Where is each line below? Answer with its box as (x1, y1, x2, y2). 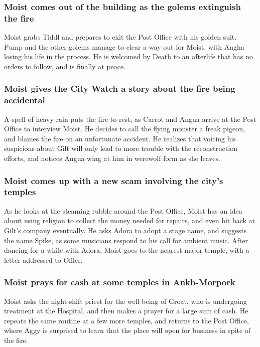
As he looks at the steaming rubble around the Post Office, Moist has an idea (4, 205, 242, 216)
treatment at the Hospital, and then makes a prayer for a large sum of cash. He (4, 305, 248, 316)
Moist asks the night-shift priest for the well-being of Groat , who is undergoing (4, 295, 247, 306)
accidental (4, 94, 45, 106)
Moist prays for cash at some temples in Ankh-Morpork (4, 276, 235, 288)
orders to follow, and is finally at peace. (4, 61, 126, 71)
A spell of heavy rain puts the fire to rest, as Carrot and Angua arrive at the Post (4, 113, 256, 124)
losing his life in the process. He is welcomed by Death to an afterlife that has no (4, 51, 253, 62)
